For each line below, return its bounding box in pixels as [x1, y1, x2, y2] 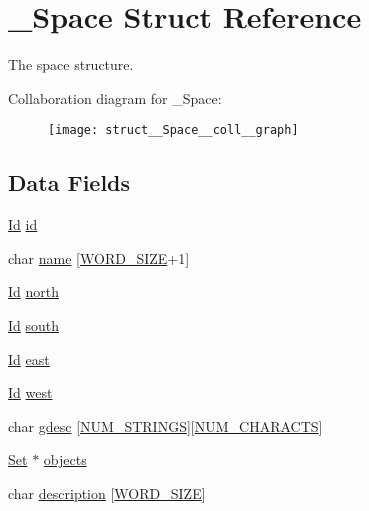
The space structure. [8, 54, 134, 75]
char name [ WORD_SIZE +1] [8, 247, 190, 268]
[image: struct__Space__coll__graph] [48, 123, 299, 138]
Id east [8, 348, 50, 369]
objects [43, 449, 87, 470]
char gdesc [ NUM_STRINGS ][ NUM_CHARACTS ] [8, 415, 323, 436]
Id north [8, 281, 60, 302]
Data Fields [8, 167, 131, 198]
